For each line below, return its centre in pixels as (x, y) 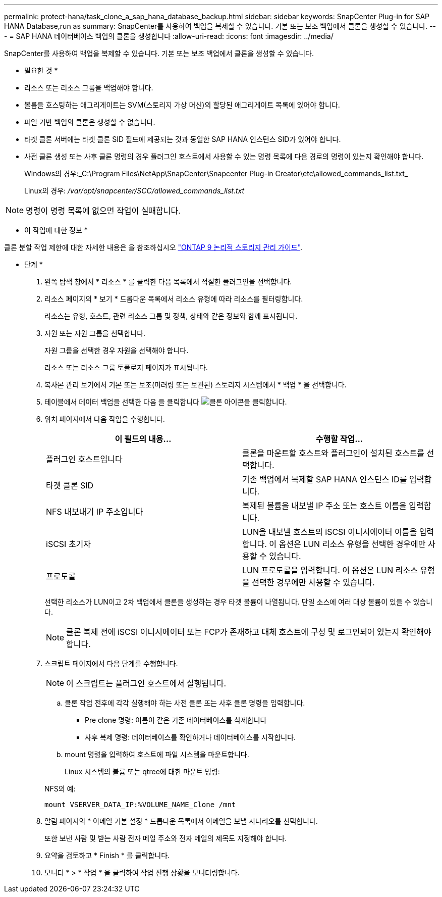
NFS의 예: (60, 789)
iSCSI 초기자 (69, 544)
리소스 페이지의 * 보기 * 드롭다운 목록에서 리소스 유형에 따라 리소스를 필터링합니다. (174, 299)
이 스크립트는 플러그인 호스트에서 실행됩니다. (146, 683)
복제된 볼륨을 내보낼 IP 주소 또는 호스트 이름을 (324, 506)
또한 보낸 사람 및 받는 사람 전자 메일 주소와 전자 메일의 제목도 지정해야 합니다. (166, 838)
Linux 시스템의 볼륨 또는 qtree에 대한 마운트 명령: (142, 771)
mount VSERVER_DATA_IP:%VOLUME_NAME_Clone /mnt (140, 805)
